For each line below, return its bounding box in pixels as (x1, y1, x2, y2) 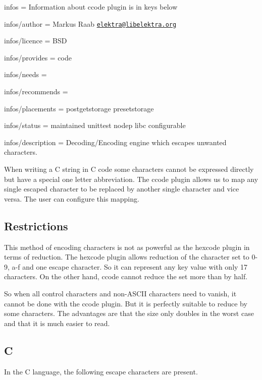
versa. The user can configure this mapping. (4, 193, 139, 204)
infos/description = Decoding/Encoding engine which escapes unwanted (4, 137, 227, 147)
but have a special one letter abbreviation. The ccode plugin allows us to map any (4, 173, 258, 184)
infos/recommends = (4, 86, 68, 97)
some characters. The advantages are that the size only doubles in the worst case (4, 308, 254, 319)
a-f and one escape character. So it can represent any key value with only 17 (12, 261, 248, 272)
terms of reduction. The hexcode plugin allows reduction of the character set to (4, 251, 249, 262)
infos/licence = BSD (4, 35, 67, 46)
